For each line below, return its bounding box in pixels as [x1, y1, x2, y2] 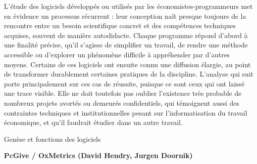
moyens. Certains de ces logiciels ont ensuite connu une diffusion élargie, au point [4, 59, 251, 69]
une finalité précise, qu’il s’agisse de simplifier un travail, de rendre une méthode [4, 40, 248, 50]
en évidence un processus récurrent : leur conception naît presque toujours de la [4, 10, 246, 21]
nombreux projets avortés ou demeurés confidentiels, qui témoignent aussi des [4, 97, 240, 108]
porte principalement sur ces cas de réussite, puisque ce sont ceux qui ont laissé [4, 78, 245, 88]
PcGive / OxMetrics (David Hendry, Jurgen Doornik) [4, 150, 193, 161]
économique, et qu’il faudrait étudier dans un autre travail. [4, 117, 183, 127]
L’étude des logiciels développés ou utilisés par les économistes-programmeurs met [4, 1, 253, 11]
